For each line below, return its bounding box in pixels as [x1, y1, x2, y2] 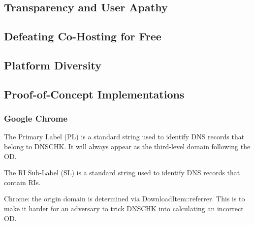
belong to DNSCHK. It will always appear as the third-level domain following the [4, 141, 251, 151]
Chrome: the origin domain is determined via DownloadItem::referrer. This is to [4, 193, 245, 204]
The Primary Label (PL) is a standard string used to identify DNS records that [4, 131, 245, 142]
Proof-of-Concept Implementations [4, 86, 185, 101]
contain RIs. [4, 177, 41, 187]
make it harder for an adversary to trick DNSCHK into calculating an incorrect [4, 203, 244, 213]
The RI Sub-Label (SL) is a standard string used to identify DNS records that [4, 167, 240, 178]
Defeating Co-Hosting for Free [4, 29, 161, 44]
